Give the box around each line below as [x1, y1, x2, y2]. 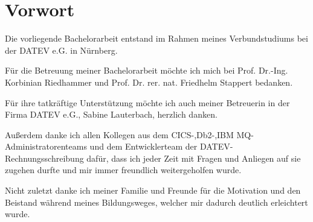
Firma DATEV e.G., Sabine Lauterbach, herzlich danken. [5, 108, 218, 121]
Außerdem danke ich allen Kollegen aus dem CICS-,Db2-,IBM [5, 128, 234, 141]
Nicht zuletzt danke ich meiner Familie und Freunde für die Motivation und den [5, 184, 301, 197]
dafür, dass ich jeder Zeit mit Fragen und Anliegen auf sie [86, 151, 301, 164]
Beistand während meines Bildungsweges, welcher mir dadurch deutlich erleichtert [5, 195, 308, 208]
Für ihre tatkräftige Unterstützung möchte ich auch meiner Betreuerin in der [5, 96, 290, 109]
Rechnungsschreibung [5, 151, 84, 164]
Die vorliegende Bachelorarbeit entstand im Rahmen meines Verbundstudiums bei [5, 32, 308, 45]
